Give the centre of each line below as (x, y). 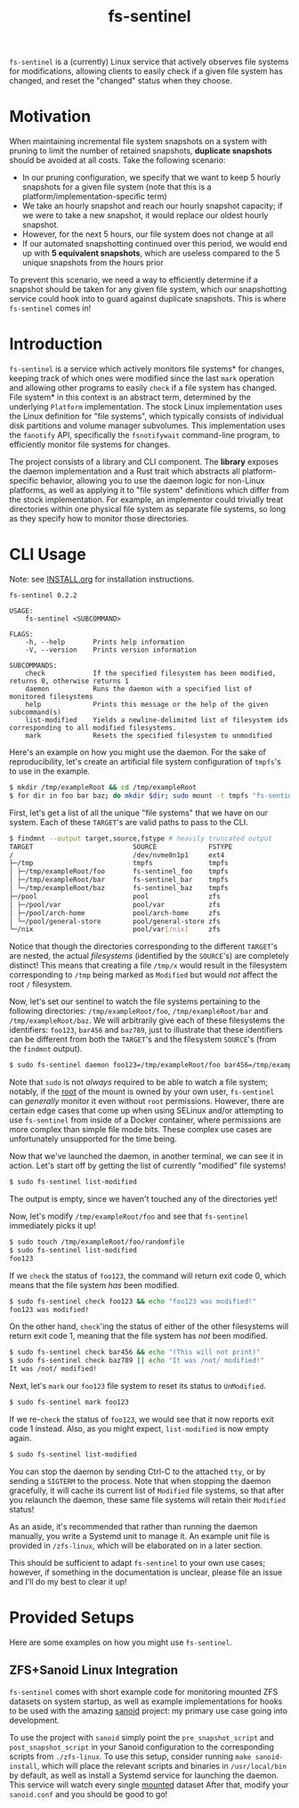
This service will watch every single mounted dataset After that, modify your (149, 1784)
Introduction (56, 344)
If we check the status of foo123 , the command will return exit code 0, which (148, 1276)
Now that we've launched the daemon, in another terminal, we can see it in (146, 1156)
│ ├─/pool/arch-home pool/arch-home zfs (115, 913)
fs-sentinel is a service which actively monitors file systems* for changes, (147, 369)
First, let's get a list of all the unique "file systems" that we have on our (139, 813)
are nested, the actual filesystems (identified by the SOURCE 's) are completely (149, 956)
